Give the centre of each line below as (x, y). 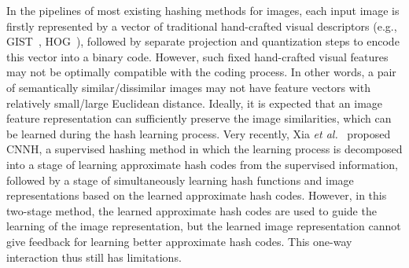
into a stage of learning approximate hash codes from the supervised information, (202, 164)
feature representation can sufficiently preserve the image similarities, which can (199, 118)
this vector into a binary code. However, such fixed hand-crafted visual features (197, 56)
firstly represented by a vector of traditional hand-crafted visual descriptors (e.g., (202, 26)
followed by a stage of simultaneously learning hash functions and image (180, 180)
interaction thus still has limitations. (94, 257)
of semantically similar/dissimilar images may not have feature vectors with (188, 87)
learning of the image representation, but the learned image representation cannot (204, 226)
